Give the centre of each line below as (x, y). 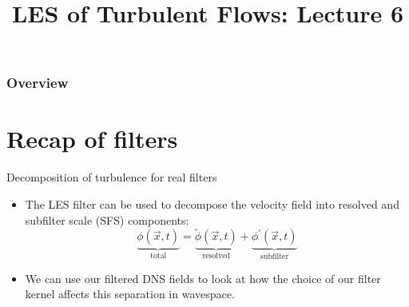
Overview (38, 83)
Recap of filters (92, 139)
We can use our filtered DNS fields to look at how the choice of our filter (203, 278)
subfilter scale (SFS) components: (107, 219)
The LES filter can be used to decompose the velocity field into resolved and (212, 204)
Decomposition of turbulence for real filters (112, 177)
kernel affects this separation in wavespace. (130, 294)
